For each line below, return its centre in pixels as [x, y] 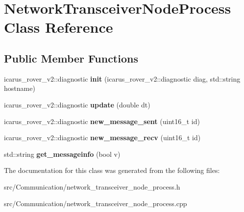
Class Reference [59, 27]
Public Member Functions [71, 58]
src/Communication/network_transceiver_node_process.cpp [96, 203]
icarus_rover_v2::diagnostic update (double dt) [77, 104]
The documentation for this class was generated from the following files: [112, 170]
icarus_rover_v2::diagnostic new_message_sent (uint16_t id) [102, 121]
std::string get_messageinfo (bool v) [62, 154]
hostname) [20, 88]
